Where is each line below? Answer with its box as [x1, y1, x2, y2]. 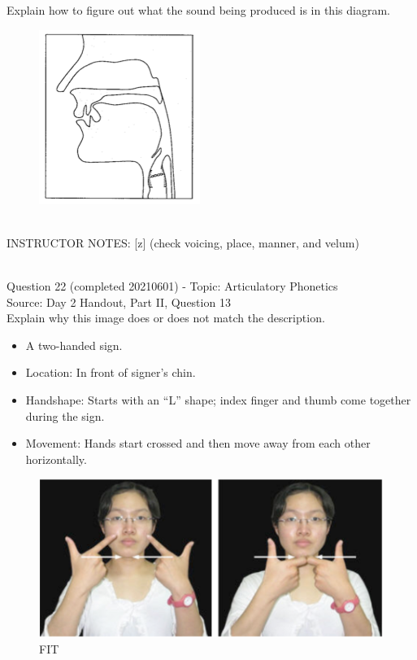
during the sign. [25, 407, 105, 424]
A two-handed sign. [25, 336, 123, 353]
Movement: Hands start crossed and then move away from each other [25, 435, 371, 452]
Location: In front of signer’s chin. [25, 364, 196, 381]
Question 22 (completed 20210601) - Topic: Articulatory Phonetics [7, 277, 338, 294]
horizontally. [25, 450, 87, 467]
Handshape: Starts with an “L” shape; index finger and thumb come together [25, 391, 411, 408]
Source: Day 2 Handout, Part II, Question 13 [7, 293, 231, 310]
